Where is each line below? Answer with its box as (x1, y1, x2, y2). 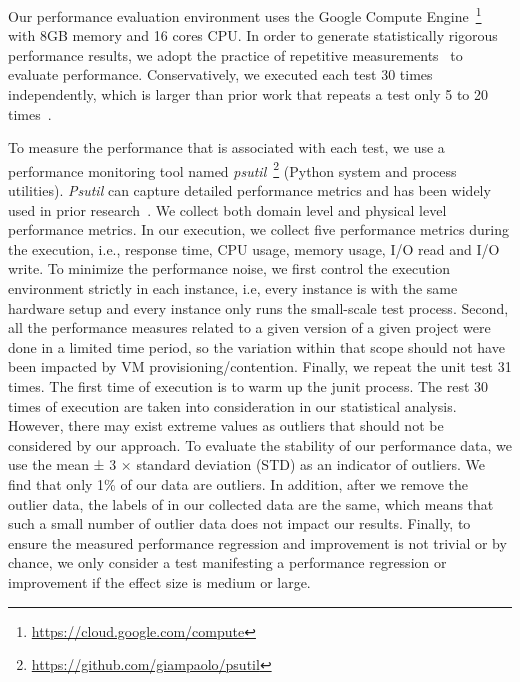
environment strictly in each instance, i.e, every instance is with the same (8, 278, 458, 299)
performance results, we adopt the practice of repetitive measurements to (8, 44, 463, 65)
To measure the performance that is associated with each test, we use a (8, 137, 445, 158)
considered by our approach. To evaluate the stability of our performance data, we (8, 434, 513, 455)
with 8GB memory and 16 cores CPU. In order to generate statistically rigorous (8, 25, 498, 46)
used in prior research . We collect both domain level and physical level (8, 199, 447, 220)
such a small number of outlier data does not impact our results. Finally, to (8, 513, 471, 534)
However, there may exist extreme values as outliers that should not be (8, 415, 444, 436)
